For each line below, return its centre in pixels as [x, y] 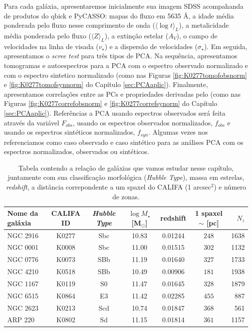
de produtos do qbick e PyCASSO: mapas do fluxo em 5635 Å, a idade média [119, 15]
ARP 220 [21, 320]
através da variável [32, 122]
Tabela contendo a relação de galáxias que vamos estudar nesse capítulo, [126, 167]
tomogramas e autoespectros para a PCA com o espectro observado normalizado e [126, 65]
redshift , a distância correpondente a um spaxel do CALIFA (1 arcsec [109, 186]
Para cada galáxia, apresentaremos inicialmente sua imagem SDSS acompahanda [124, 6]
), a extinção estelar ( [137, 35]
